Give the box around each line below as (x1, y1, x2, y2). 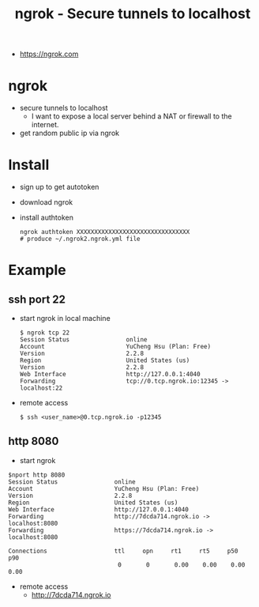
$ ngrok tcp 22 (19, 329, 70, 337)
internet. (31, 120, 59, 130)
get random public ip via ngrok (19, 128, 120, 138)
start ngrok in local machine (19, 314, 111, 323)
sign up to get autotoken (19, 183, 99, 192)
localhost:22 (19, 384, 63, 392)
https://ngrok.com (19, 49, 79, 59)
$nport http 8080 (8, 471, 66, 479)
